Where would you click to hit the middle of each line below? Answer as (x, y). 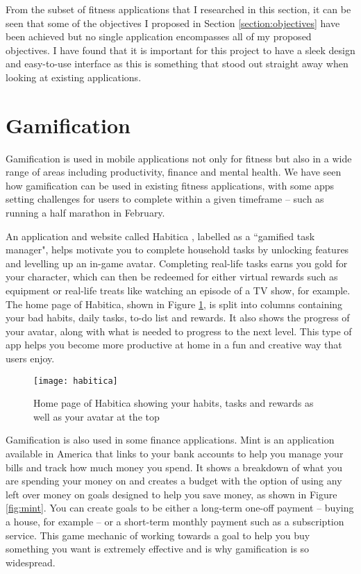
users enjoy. (30, 358)
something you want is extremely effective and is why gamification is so (158, 549)
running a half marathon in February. (85, 213)
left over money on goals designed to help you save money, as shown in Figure (171, 494)
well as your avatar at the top (96, 416)
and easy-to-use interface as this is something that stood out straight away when (177, 64)
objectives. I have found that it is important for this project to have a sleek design (180, 50)
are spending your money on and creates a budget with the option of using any (174, 481)
